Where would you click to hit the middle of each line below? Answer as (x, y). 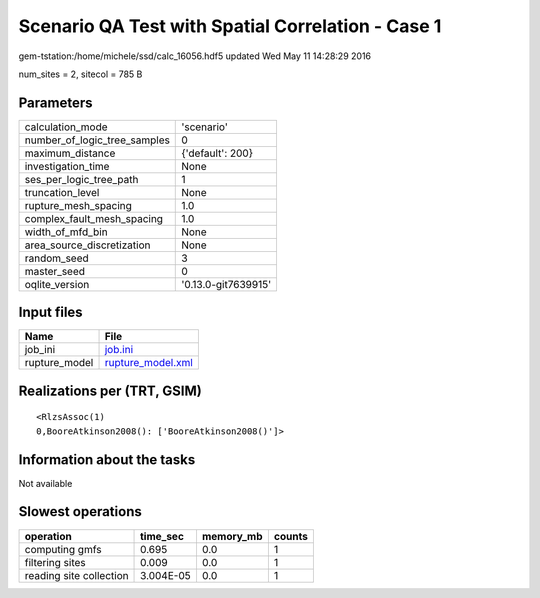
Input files (51, 312)
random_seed (56, 258)
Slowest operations (80, 511)
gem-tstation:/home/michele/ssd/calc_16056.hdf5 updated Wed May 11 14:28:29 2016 (195, 56)
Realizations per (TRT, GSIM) (110, 390)
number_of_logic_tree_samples (97, 140)
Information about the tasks (107, 459)
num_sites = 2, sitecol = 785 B (80, 74)
